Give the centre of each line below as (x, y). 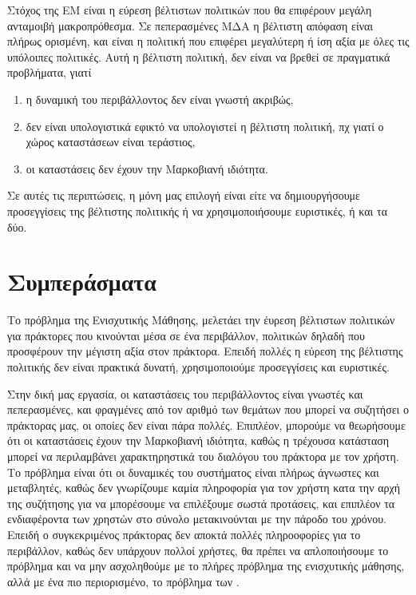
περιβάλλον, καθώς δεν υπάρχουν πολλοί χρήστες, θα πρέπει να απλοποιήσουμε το (198, 550)
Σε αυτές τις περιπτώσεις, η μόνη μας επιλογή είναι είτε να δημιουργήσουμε (184, 195)
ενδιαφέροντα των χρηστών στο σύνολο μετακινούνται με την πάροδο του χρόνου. (197, 519)
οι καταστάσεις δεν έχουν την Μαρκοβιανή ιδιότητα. (147, 168)
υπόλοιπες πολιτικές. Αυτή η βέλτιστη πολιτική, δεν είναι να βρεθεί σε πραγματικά (199, 56)
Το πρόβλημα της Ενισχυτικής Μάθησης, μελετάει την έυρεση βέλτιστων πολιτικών (201, 320)
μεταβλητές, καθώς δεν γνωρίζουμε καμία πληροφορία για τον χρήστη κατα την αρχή (204, 488)
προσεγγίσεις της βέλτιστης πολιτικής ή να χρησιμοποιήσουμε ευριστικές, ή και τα (197, 210)
